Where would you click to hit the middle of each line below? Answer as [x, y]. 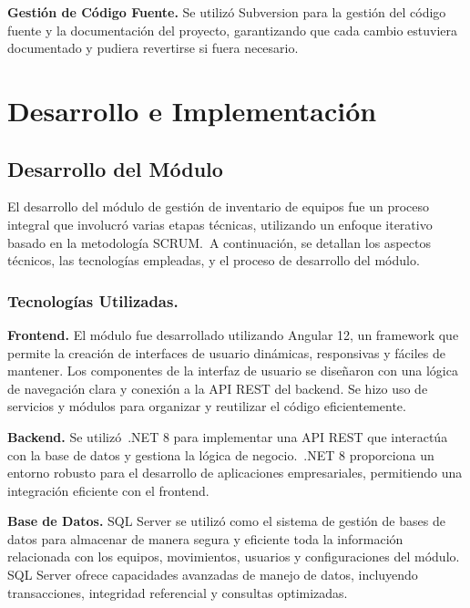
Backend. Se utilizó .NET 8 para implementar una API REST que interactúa [228, 436]
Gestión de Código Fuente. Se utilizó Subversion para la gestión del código [227, 12]
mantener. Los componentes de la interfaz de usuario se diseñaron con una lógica [233, 371]
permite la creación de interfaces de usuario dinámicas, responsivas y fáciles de [226, 352]
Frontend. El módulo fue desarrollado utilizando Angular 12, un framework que [233, 334]
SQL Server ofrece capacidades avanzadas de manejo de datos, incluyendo [213, 575]
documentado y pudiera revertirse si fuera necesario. [153, 48]
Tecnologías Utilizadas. [93, 300]
